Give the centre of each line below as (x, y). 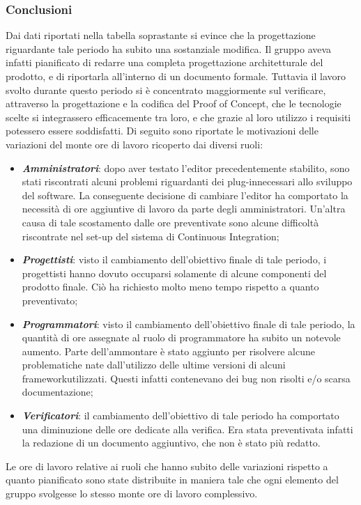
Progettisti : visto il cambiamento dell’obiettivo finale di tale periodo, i (174, 259)
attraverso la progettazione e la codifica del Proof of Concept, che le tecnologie (174, 103)
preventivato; (50, 300)
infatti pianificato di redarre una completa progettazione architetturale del (164, 62)
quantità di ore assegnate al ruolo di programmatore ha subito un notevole (181, 337)
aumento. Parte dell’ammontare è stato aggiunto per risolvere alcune (168, 351)
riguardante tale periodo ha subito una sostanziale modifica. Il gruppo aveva (169, 48)
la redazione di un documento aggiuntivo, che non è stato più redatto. (171, 443)
